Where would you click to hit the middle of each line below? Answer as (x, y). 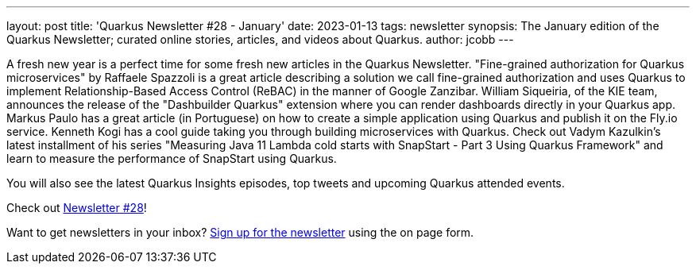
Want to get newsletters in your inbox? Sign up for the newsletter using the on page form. (240, 232)
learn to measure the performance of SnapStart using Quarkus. (172, 158)
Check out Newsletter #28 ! (77, 208)
